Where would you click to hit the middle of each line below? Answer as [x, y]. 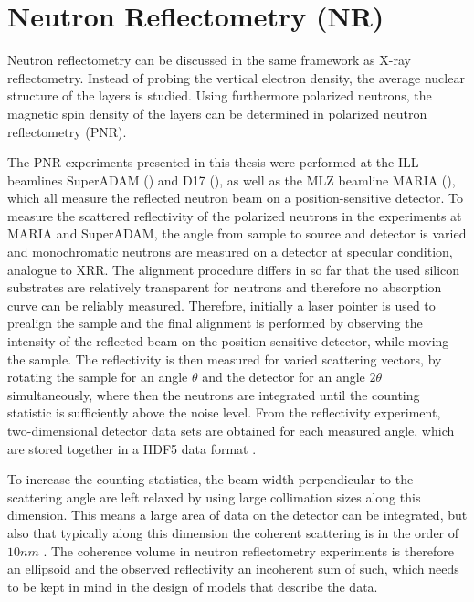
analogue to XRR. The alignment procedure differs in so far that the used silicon [234, 269]
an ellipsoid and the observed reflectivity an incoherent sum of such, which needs [233, 569]
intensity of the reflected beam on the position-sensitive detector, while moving [228, 341]
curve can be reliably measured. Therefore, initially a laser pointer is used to [221, 305]
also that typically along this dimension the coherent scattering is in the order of [233, 532]
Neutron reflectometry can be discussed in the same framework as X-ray [209, 60]
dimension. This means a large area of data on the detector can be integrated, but [237, 515]
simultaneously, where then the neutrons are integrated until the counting [214, 394]
